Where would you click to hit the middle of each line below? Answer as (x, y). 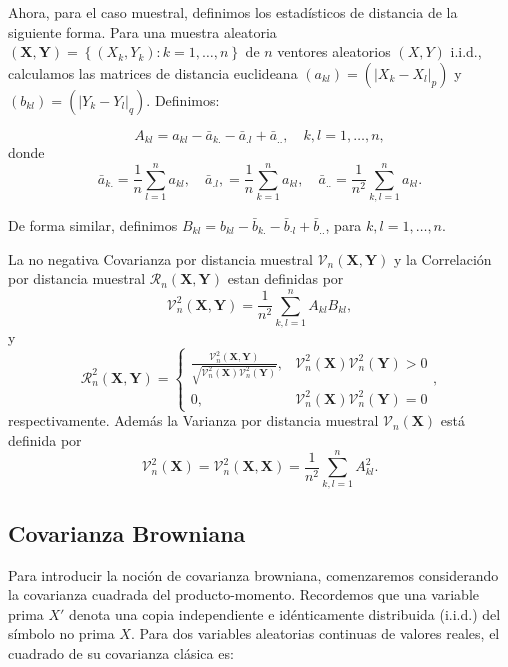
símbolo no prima (61, 633)
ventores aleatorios (334, 51)
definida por (45, 439)
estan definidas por (285, 278)
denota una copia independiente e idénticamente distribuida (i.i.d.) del (285, 613)
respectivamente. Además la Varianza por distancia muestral (193, 420)
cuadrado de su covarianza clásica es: (121, 653)
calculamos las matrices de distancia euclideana (153, 72)
